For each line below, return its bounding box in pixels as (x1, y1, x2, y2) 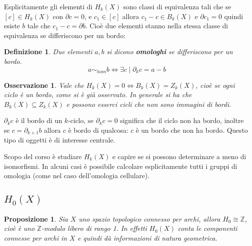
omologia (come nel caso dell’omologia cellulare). (4, 170, 149, 181)
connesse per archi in (4, 232, 67, 243)
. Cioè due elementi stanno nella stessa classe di (85, 20, 228, 31)
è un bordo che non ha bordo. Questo (136, 124, 248, 135)
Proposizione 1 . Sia (4, 213, 68, 224)
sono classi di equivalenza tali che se (123, 1, 231, 11)
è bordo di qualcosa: (68, 124, 128, 135)
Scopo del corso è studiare (4, 151, 82, 161)
